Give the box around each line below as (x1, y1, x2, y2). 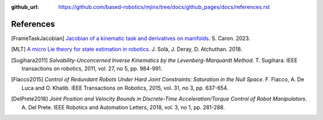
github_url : (11, 4, 39, 10)
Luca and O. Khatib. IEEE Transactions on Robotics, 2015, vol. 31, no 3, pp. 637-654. (22, 84, 228, 91)
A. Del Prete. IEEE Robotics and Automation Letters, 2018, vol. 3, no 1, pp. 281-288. (22, 103, 226, 110)
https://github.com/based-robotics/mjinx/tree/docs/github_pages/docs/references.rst (58, 4, 270, 10)
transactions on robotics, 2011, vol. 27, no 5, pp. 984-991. (22, 65, 163, 72)
